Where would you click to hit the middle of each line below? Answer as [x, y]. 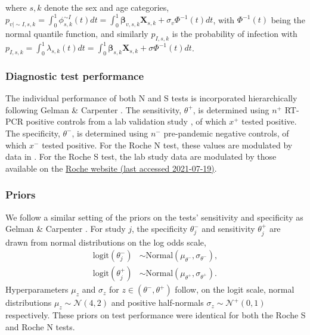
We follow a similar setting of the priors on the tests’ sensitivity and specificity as [154, 217]
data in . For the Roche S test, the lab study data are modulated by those [141, 156]
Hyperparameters [37, 289]
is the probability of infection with [235, 33]
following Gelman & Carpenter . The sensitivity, [94, 109]
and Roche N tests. [40, 326]
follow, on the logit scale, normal [235, 289]
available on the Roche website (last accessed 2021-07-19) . [111, 168]
